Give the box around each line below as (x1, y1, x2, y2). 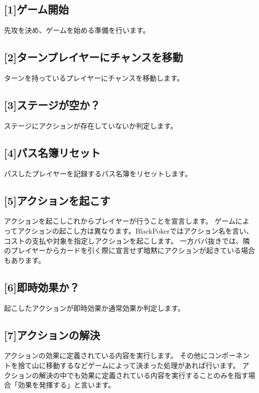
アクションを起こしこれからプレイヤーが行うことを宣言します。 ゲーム (4, 216, 236, 226)
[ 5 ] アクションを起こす (4, 192, 111, 208)
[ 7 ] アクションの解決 (4, 327, 100, 342)
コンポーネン (208, 350, 250, 361)
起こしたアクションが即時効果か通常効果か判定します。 (4, 302, 185, 313)
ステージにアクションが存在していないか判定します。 (4, 120, 178, 131)
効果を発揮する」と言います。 (17, 380, 115, 390)
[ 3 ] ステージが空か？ (4, 97, 101, 112)
